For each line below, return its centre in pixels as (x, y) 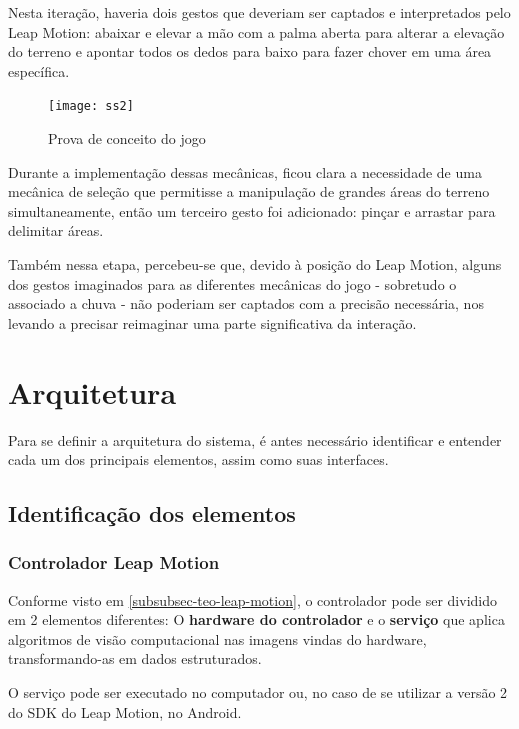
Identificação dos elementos (152, 513)
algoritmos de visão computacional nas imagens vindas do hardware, (217, 638)
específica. (39, 70)
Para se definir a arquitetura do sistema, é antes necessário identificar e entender (255, 439)
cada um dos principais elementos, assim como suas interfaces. (198, 459)
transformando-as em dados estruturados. (135, 658)
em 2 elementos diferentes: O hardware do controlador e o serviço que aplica (256, 619)
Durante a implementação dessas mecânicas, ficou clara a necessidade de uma (245, 171)
